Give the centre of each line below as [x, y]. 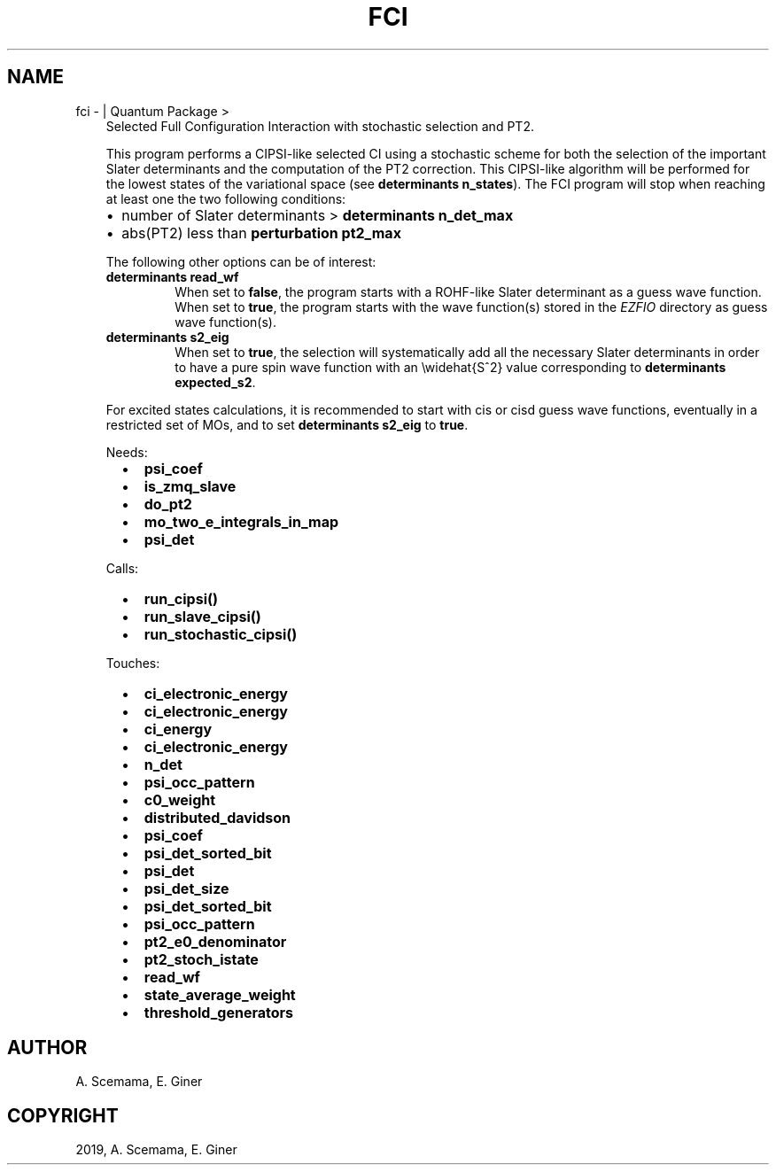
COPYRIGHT [63, 1115]
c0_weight [180, 799]
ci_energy [178, 729]
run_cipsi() [181, 598]
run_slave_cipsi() [202, 616]
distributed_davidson [217, 817]
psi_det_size [186, 888]
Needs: [127, 452]
